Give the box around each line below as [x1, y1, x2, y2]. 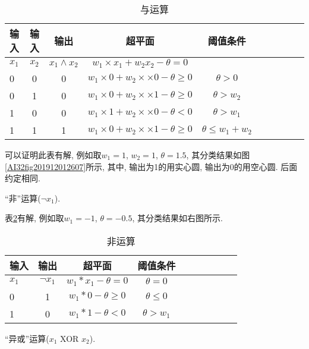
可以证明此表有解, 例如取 [5, 148, 102, 161]
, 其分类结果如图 [186, 148, 250, 161]
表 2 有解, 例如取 [5, 212, 64, 224]
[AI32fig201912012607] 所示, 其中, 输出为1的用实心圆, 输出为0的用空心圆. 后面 [5, 160, 298, 172]
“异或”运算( [5, 332, 49, 344]
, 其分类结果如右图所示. [132, 212, 223, 224]
